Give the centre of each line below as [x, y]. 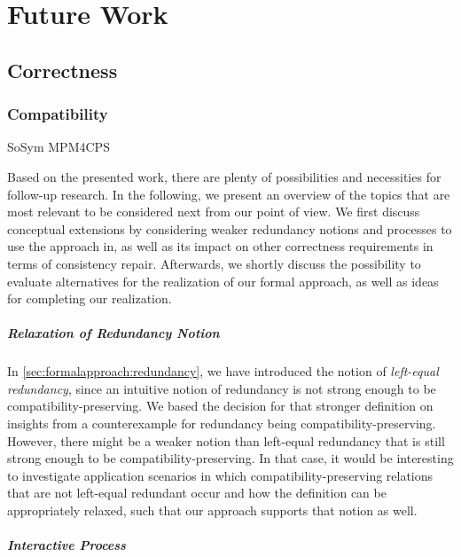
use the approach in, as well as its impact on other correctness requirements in [220, 246]
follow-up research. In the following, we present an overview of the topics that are [229, 194]
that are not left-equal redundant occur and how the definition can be [197, 493]
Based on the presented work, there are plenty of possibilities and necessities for [224, 176]
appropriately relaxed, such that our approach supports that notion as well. [212, 510]
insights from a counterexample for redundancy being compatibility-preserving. [222, 424]
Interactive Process [66, 545]
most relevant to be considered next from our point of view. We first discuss [214, 212]
